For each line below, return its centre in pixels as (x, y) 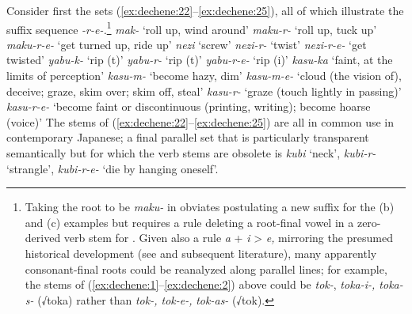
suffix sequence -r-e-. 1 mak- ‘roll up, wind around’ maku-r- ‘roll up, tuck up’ (192, 28)
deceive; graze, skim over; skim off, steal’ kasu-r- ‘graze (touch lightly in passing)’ (204, 91)
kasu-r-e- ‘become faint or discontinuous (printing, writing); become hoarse (189, 106)
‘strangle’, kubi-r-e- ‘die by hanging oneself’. (113, 168)
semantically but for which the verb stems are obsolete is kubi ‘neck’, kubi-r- (191, 153)
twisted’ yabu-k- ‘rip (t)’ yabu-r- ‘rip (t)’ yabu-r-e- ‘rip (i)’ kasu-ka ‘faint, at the (200, 60)
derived (43, 238)
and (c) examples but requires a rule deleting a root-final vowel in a (189, 222)
